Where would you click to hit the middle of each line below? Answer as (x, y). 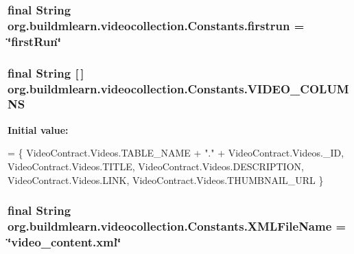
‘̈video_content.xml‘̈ (64, 241)
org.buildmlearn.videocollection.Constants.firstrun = (156, 25)
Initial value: (38, 129)
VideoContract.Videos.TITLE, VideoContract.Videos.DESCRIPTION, (156, 166)
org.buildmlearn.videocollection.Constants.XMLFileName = (177, 226)
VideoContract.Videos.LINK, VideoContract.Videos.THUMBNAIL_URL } (166, 180)
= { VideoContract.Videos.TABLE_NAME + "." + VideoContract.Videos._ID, (176, 153)
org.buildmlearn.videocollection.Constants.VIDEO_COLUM (178, 88)
